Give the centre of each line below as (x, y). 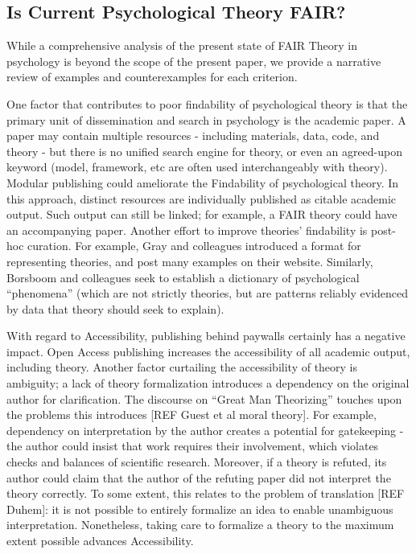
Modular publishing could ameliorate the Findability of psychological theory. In (203, 182)
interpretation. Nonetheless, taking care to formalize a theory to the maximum (200, 525)
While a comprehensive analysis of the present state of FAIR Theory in (182, 45)
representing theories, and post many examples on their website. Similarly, (190, 261)
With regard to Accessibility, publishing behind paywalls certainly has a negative (206, 336)
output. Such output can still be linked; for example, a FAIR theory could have (202, 214)
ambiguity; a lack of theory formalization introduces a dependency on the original (208, 383)
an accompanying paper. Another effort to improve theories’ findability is (187, 230)
